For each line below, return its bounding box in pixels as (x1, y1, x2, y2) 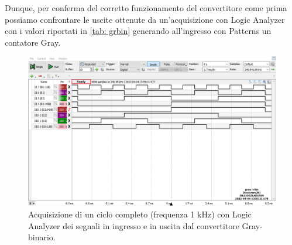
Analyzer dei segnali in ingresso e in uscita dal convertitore (28, 219, 239, 232)
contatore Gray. (5, 36, 61, 48)
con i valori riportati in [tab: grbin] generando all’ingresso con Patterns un (5, 25, 272, 37)
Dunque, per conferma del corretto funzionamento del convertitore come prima (5, 2, 287, 13)
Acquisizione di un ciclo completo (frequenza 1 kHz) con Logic (28, 208, 252, 220)
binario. (28, 231, 56, 243)
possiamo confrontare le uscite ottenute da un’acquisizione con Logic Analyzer (5, 13, 285, 25)
